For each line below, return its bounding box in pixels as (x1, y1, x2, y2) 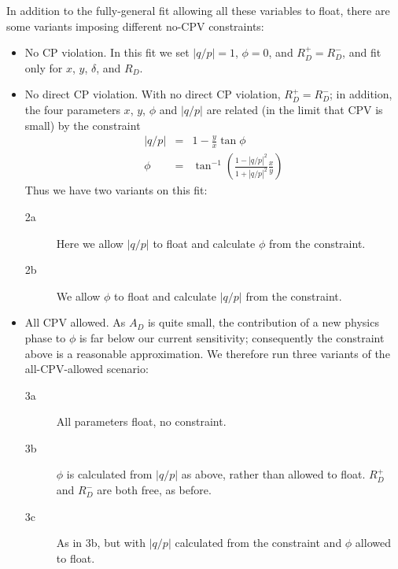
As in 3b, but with (56, 534, 146, 551)
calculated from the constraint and (175, 534, 342, 551)
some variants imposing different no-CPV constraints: (6, 17, 264, 34)
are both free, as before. (97, 482, 212, 498)
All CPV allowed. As (24, 314, 126, 331)
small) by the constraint (24, 116, 141, 133)
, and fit (342, 44, 381, 61)
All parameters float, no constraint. (56, 413, 227, 430)
